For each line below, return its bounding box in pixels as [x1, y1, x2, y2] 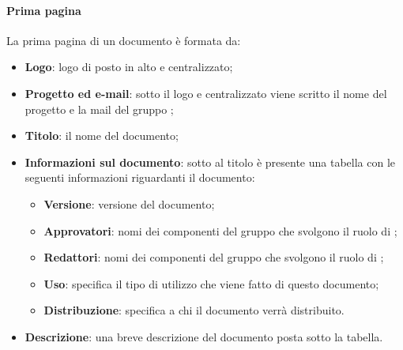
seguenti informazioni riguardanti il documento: [24, 169, 255, 186]
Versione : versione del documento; [43, 195, 215, 212]
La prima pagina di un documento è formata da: [6, 32, 241, 48]
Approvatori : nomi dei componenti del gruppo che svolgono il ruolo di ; [43, 222, 397, 239]
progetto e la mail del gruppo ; [24, 100, 174, 117]
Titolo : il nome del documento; [24, 127, 179, 144]
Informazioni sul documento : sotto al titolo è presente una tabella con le [24, 153, 396, 170]
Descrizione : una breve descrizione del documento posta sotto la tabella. [24, 328, 383, 344]
